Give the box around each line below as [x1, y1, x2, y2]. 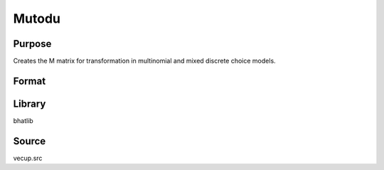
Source [13, 135, 46, 147]
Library [13, 97, 46, 110]
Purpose [13, 38, 52, 50]
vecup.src [13, 154, 43, 162]
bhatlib [13, 116, 33, 124]
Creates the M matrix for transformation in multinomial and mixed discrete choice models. [13, 57, 277, 65]
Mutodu [13, 11, 60, 26]
